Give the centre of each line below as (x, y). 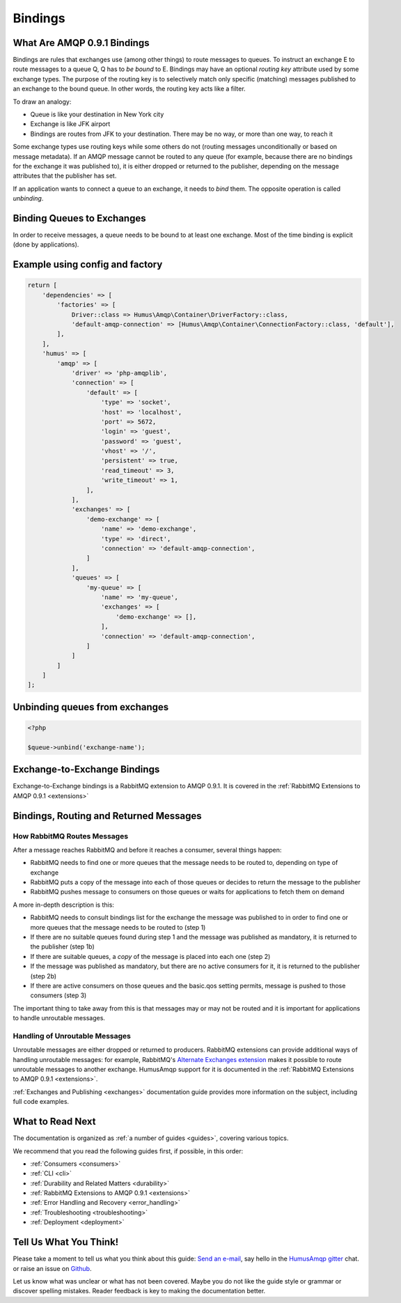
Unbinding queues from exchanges (91, 707)
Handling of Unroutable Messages (72, 1036)
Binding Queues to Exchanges (79, 218)
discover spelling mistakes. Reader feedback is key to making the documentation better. (139, 1291)
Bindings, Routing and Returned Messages (107, 816)
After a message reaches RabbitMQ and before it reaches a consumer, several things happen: (147, 850)
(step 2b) (44, 976)
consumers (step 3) (58, 995)
